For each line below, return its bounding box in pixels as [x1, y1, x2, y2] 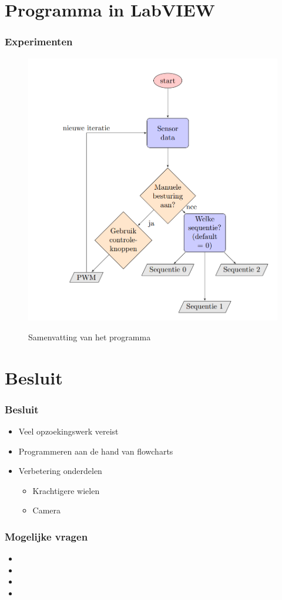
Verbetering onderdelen [18, 465, 102, 477]
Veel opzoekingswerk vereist [18, 425, 119, 437]
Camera [32, 504, 61, 516]
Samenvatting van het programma [28, 330, 151, 343]
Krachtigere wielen [32, 484, 100, 496]
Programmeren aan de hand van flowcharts [18, 445, 173, 457]
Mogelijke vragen [5, 529, 88, 543]
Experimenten [5, 34, 73, 49]
